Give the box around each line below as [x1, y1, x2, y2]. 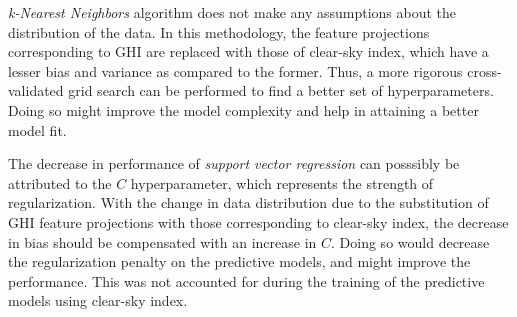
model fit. [8, 119, 67, 140]
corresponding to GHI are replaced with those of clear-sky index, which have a [8, 41, 489, 62]
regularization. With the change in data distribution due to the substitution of [8, 192, 489, 213]
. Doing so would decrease [331, 231, 490, 252]
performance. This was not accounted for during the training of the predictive [8, 270, 485, 291]
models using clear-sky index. [8, 290, 188, 311]
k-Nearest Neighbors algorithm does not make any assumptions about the [8, 2, 457, 22]
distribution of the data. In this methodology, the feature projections [8, 21, 430, 42]
